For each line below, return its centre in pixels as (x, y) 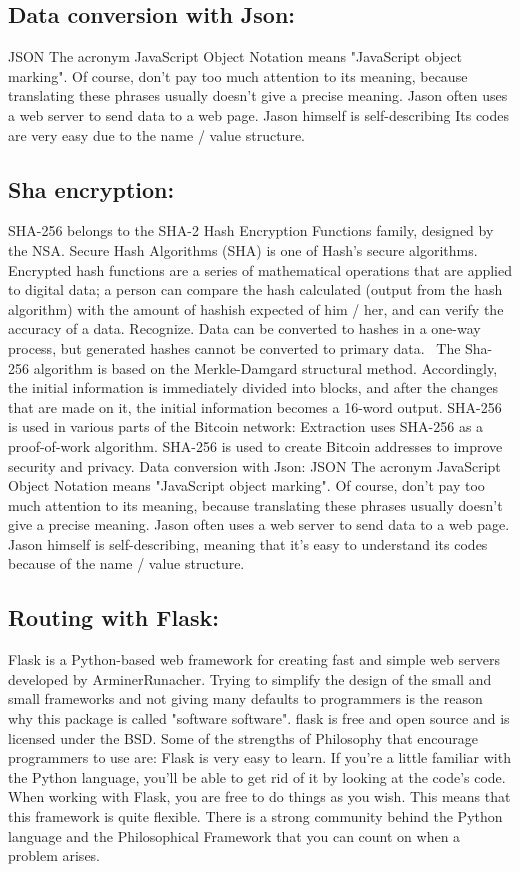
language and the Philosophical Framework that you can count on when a (234, 835)
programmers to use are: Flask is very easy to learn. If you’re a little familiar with (259, 757)
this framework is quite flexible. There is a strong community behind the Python (255, 816)
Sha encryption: (91, 188)
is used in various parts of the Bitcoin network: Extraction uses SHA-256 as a (246, 426)
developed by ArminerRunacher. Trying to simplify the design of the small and (250, 678)
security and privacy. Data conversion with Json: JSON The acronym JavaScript (254, 465)
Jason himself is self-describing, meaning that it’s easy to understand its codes (248, 543)
